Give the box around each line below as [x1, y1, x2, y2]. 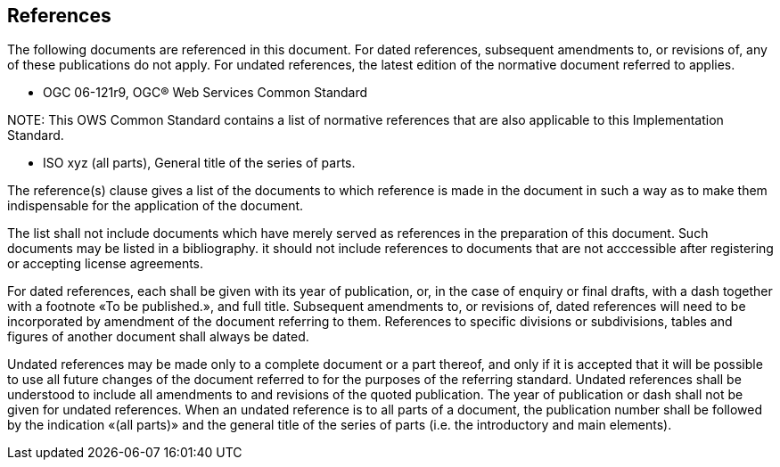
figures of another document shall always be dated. [7, 329, 309, 345]
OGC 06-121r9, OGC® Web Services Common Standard [43, 85, 368, 101]
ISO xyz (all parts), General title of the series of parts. [43, 155, 356, 171]
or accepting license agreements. [7, 256, 204, 272]
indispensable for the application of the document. [7, 198, 304, 214]
